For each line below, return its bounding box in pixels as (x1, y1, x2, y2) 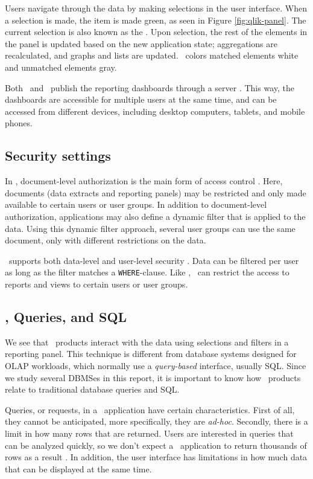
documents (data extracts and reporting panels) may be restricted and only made (5, 186, 306, 199)
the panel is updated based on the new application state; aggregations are (5, 37, 277, 50)
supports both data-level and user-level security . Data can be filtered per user (8, 254, 299, 266)
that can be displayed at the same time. (5, 462, 152, 475)
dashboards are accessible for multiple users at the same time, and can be (5, 93, 277, 106)
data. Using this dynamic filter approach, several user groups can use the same (5, 222, 296, 234)
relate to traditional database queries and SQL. (5, 383, 180, 396)
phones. (5, 117, 33, 129)
